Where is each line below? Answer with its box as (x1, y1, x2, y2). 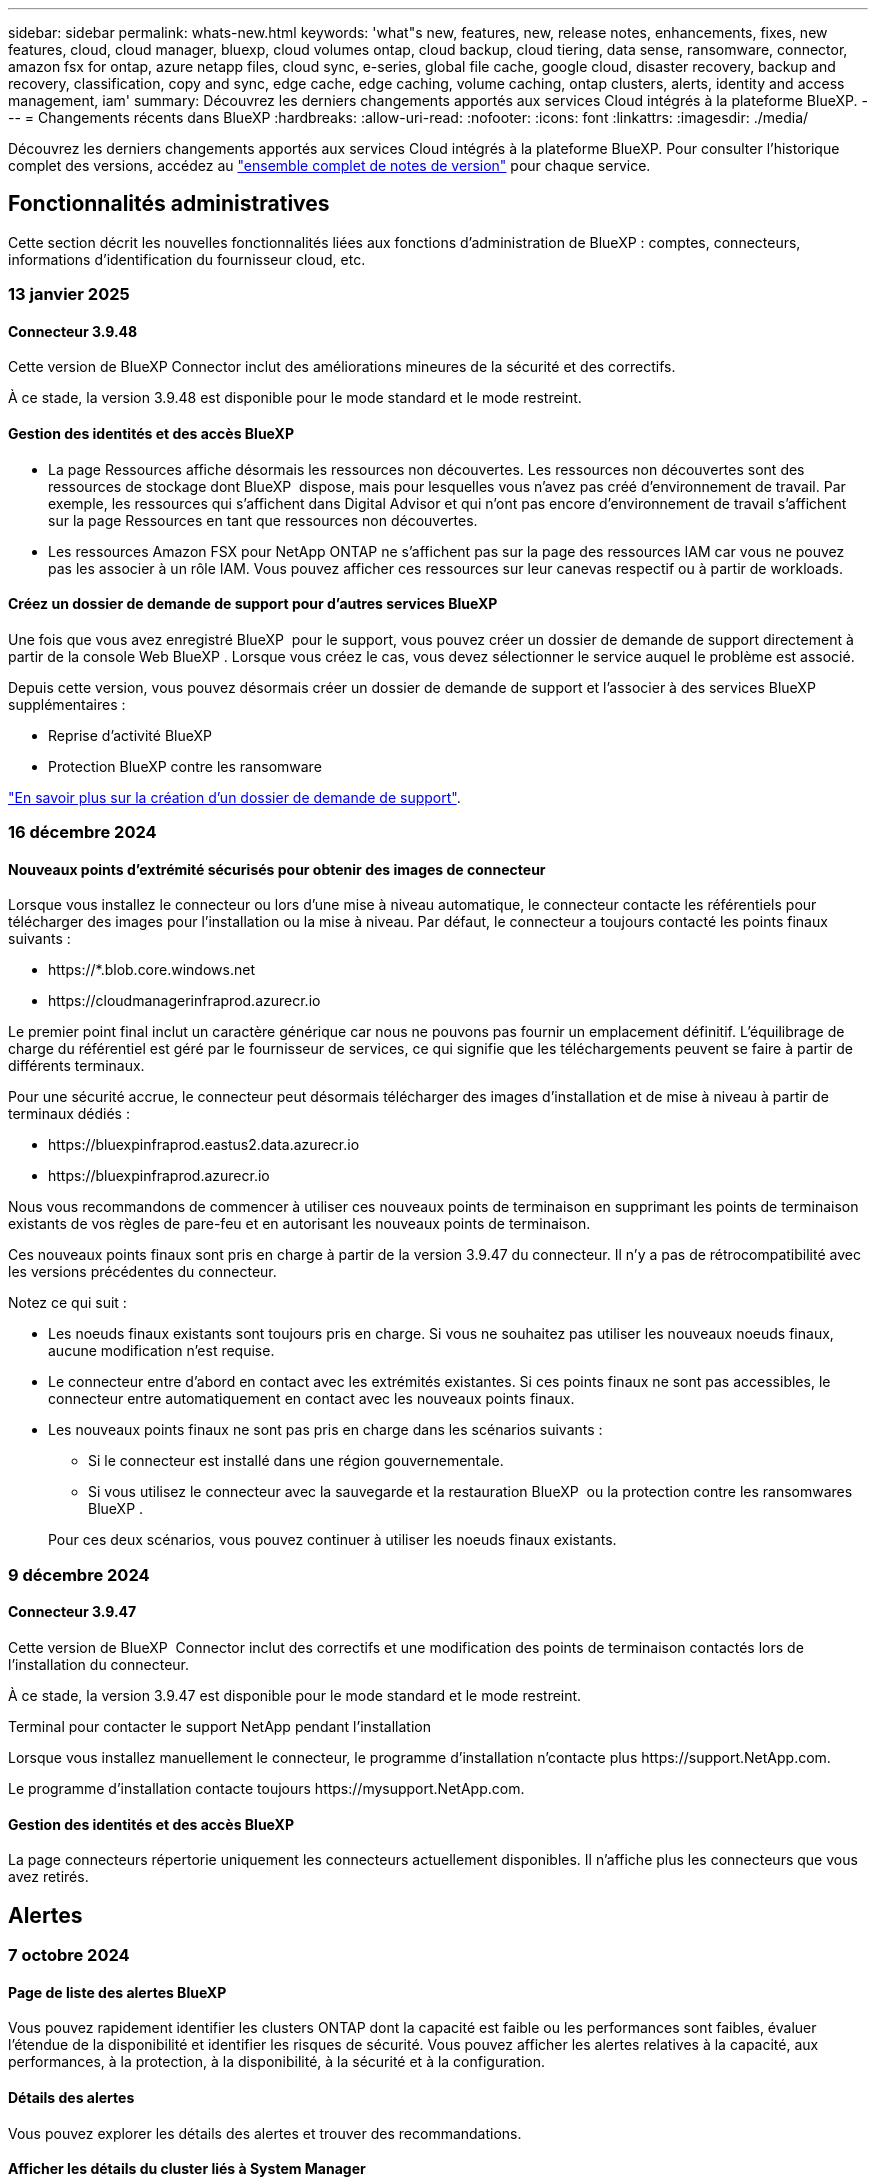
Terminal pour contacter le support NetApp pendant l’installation (8, 1718, 431, 1736)
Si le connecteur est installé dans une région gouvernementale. (88, 1452, 504, 1470)
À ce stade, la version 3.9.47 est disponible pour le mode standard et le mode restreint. (8, 1687, 582, 1705)
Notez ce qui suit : (8, 1294, 127, 1312)
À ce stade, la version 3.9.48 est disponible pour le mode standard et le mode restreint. (8, 389, 582, 407)
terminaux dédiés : (8, 1105, 130, 1123)
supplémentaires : (8, 695, 126, 713)
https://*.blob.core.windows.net (48, 961, 255, 979)
